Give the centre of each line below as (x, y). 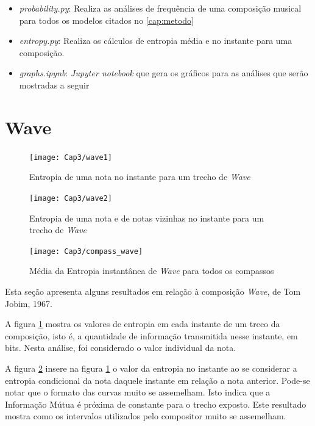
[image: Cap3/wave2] (71, 198)
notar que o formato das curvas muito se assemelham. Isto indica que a (138, 392)
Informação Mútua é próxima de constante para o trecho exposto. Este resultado (156, 404)
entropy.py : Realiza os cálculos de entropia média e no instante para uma (156, 41)
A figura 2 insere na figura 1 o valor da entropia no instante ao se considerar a (151, 368)
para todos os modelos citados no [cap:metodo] (106, 20)
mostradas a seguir (54, 85)
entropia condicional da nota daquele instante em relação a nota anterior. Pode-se (157, 380)
